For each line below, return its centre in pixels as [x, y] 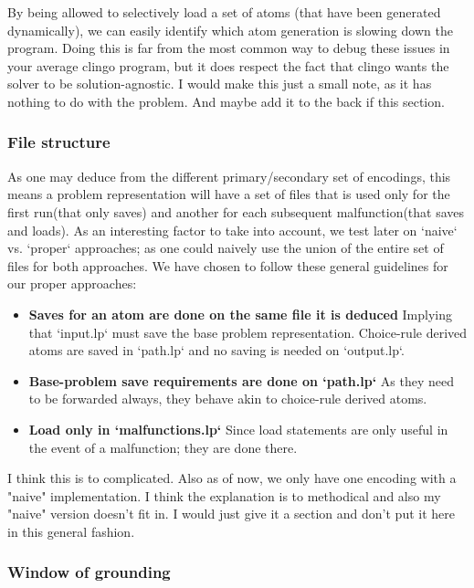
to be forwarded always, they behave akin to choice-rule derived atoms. [228, 399]
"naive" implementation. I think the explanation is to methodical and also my [224, 495]
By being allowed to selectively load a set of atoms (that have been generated [224, 12]
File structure [59, 142]
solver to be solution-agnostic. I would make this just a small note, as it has [220, 84]
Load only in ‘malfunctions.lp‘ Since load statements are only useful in [238, 429]
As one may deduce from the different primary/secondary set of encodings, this [229, 176]
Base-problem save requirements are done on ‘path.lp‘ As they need [241, 380]
